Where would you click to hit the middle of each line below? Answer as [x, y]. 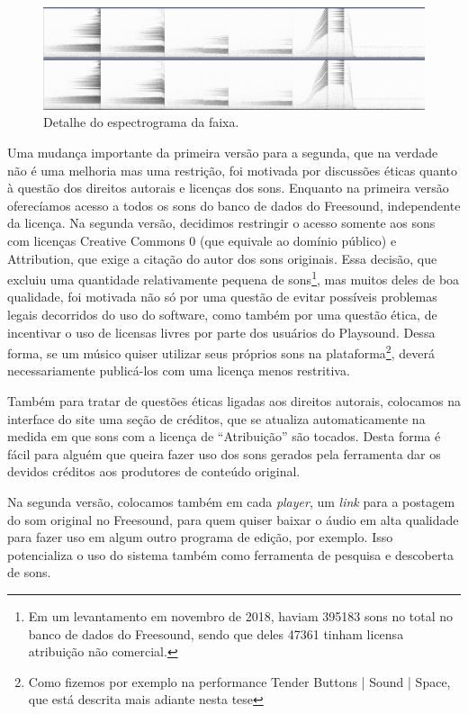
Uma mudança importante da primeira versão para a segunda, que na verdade [223, 153]
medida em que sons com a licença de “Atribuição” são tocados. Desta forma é [224, 436]
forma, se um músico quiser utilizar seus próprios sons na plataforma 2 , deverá [221, 352]
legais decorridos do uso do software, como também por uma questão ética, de [222, 315]
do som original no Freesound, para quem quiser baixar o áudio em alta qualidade [233, 519]
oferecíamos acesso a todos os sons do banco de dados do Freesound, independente [234, 205]
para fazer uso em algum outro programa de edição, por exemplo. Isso [200, 537]
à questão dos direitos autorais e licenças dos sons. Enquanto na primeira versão [228, 188]
